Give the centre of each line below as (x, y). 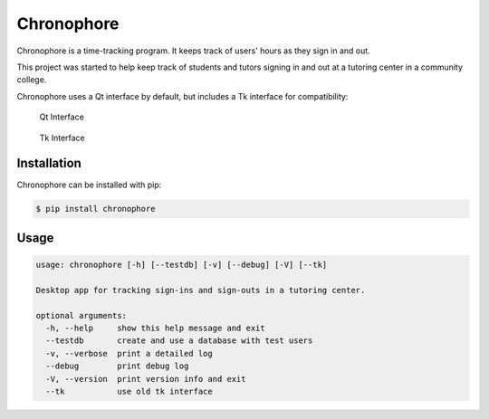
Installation (49, 163)
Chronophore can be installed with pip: (89, 185)
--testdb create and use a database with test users (179, 341)
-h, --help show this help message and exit (156, 328)
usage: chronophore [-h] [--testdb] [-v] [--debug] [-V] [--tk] (182, 264)
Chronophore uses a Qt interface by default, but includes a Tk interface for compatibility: (182, 96)
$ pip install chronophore (96, 209)
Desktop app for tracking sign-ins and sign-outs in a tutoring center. (201, 290)
